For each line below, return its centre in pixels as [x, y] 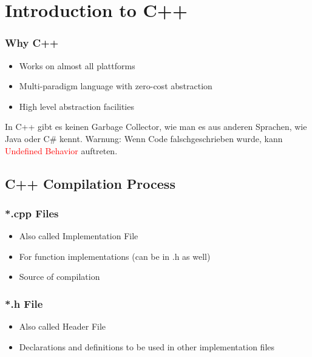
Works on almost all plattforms [77, 65]
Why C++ [32, 43]
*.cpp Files [32, 213]
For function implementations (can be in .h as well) [115, 256]
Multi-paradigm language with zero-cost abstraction [116, 86]
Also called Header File [63, 326]
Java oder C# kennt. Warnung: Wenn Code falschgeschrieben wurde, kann [144, 138]
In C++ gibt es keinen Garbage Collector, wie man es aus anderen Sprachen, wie [156, 127]
